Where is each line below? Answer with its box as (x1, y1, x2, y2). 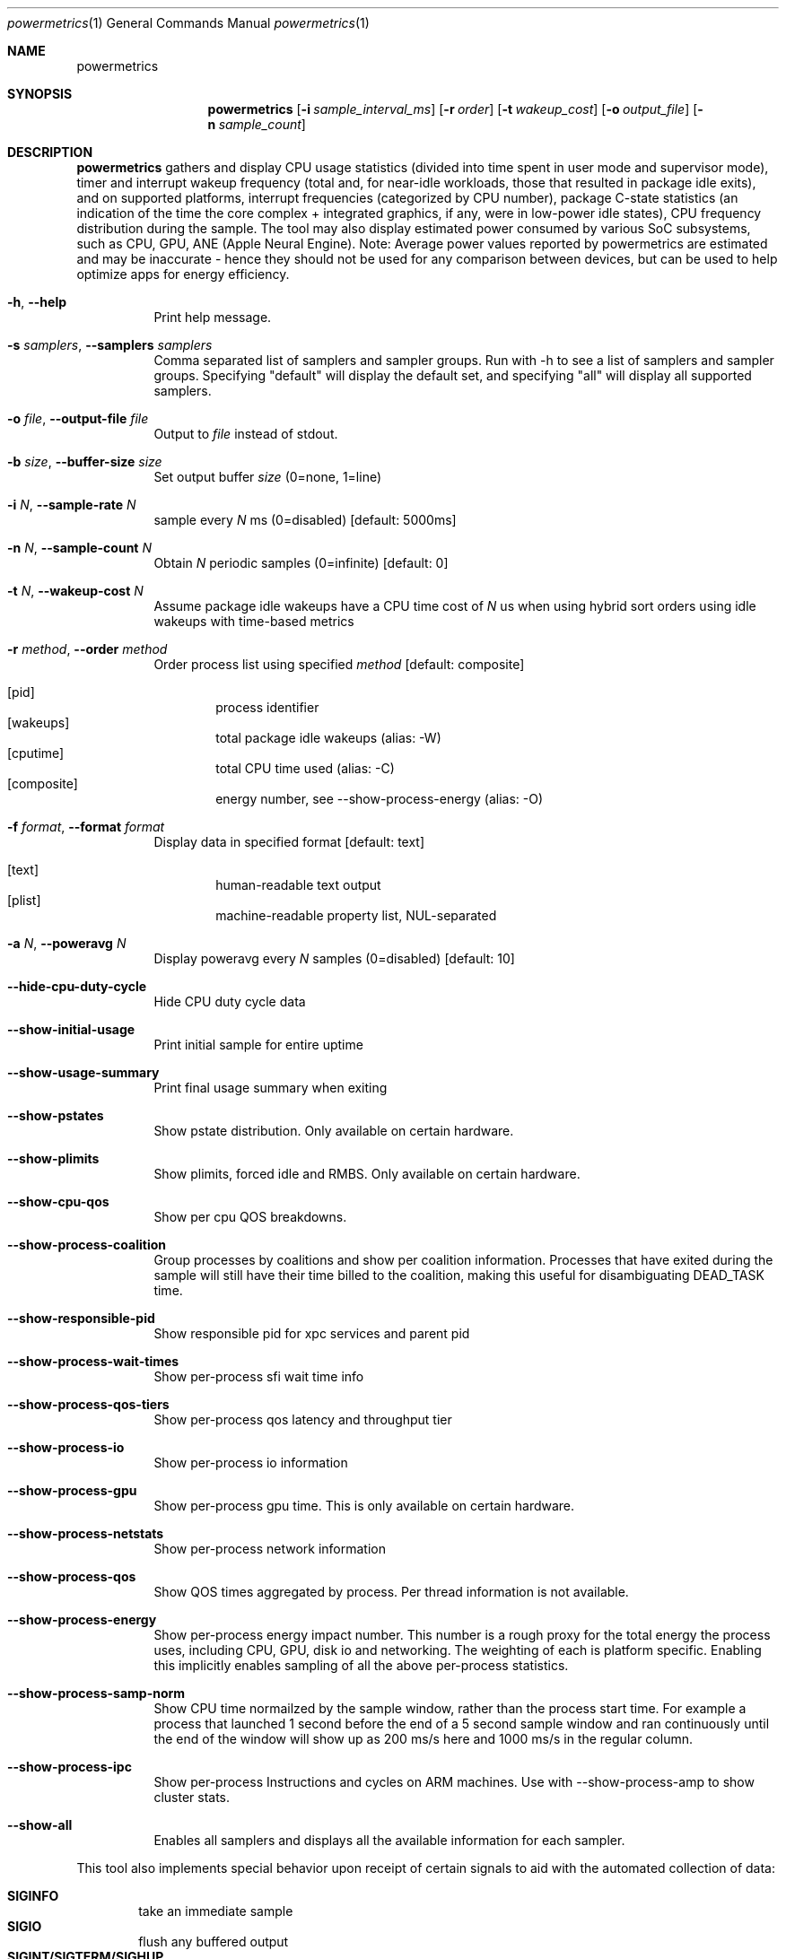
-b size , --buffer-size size (7, 454, 162, 469)
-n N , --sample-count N (7, 540, 152, 555)
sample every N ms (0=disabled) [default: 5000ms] (153, 512, 457, 527)
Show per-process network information (153, 1541, 386, 1556)
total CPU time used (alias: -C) (215, 761, 395, 776)
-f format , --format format (7, 819, 165, 834)
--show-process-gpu (7, 1483, 137, 1498)
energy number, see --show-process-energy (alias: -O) (215, 791, 543, 806)
